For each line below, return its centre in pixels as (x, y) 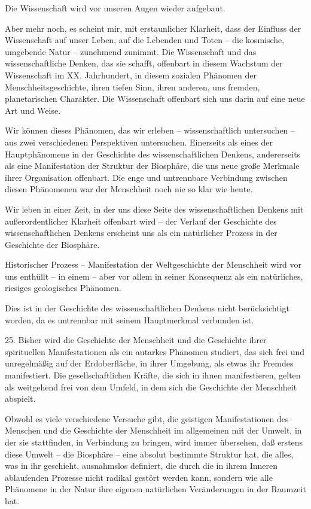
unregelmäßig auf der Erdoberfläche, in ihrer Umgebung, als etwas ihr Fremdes (149, 363)
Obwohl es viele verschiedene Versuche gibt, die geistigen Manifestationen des (147, 418)
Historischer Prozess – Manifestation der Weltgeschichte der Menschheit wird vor (153, 264)
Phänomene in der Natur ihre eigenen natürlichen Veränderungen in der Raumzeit (155, 489)
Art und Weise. (33, 110)
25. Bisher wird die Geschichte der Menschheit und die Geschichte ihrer (136, 340)
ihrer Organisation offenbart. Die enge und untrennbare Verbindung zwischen (146, 177)
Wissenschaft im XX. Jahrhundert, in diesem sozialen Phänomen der (131, 75)
